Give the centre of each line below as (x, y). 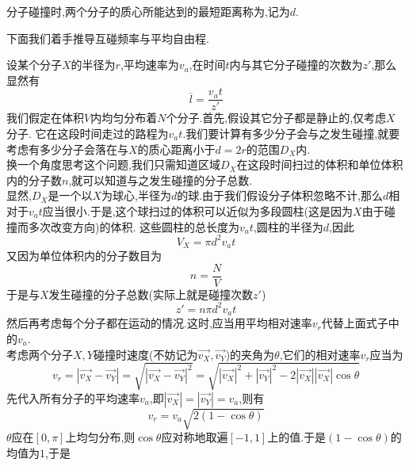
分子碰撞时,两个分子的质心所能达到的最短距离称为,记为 (148, 11)
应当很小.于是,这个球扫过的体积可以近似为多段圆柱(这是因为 (198, 211)
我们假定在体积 (45, 118)
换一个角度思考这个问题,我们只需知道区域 (113, 164)
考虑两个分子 (40, 354)
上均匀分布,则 (100, 437)
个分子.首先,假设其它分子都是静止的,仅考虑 (276, 118)
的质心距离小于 (176, 149)
